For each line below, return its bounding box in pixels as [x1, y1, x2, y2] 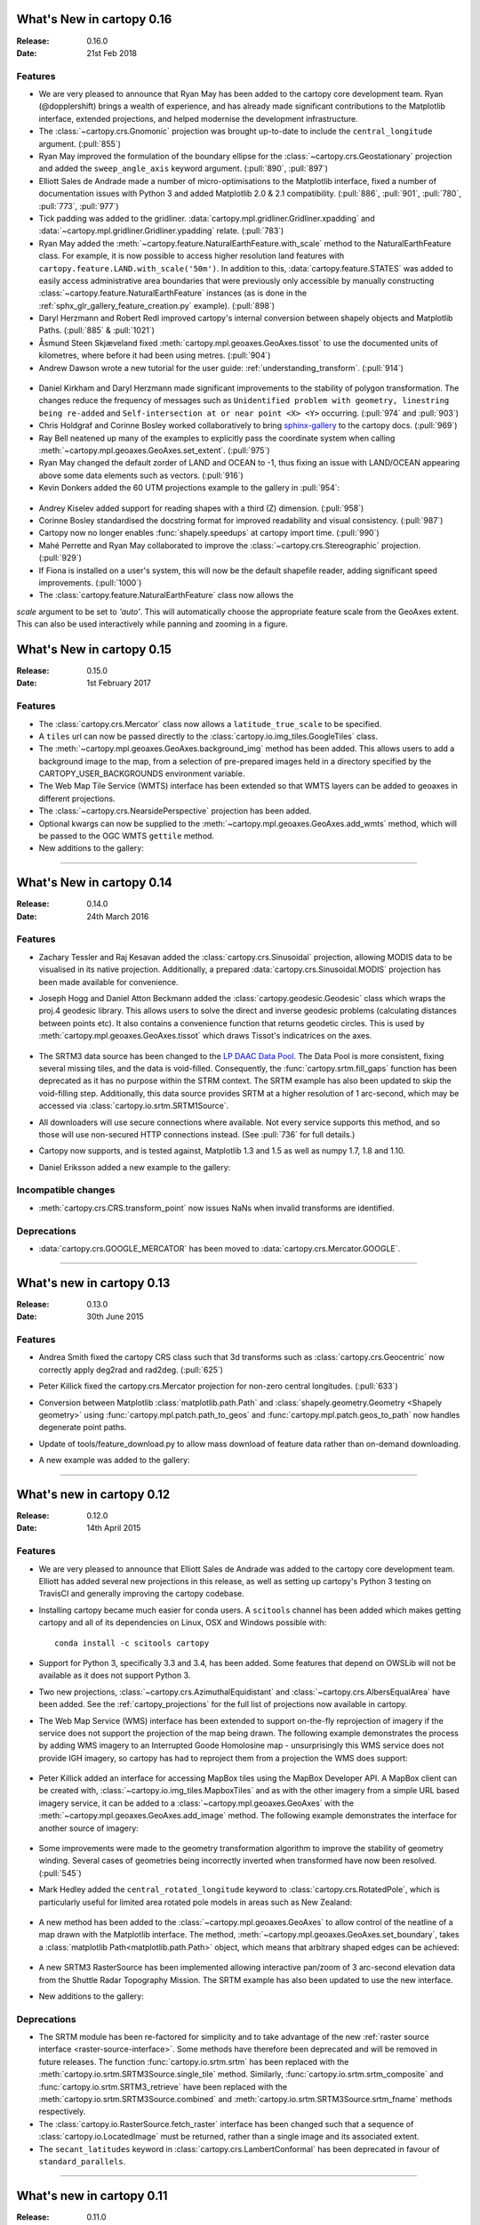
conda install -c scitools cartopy [54, 1638, 210, 1648]
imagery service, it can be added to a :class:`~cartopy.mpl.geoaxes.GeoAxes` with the [38, 1798, 355, 1808]
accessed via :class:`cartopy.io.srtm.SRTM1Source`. [38, 1100, 229, 1112]
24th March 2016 [86, 910, 149, 921]
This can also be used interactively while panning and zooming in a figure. [16, 619, 289, 629]
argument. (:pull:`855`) [38, 138, 122, 149]
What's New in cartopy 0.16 [16, 12, 172, 27]
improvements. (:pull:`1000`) [38, 577, 142, 587]
